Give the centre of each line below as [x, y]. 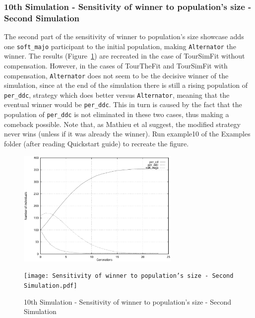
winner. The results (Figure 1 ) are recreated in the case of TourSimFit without [125, 56]
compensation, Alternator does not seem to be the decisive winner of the [116, 75]
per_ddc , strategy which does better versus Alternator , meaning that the [117, 95]
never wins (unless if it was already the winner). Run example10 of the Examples [127, 134]
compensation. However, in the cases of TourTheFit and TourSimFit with [116, 65]
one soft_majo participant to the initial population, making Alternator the [120, 46]
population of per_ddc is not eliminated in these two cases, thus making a [117, 114]
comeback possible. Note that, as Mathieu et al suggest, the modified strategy [122, 124]
